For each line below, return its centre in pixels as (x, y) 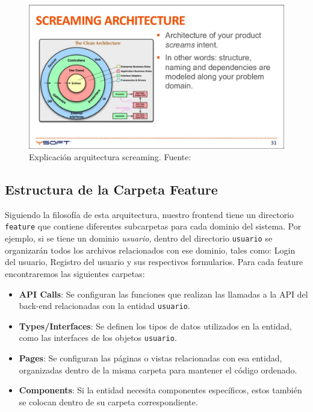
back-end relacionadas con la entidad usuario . (104, 306)
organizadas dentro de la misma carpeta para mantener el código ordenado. (158, 370)
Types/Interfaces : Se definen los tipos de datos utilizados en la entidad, (155, 326)
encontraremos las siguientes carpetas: (75, 273)
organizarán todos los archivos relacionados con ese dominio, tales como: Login (150, 250)
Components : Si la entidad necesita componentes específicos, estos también (160, 390)
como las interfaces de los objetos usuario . (98, 338)
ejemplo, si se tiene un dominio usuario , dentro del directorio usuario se (139, 238)
